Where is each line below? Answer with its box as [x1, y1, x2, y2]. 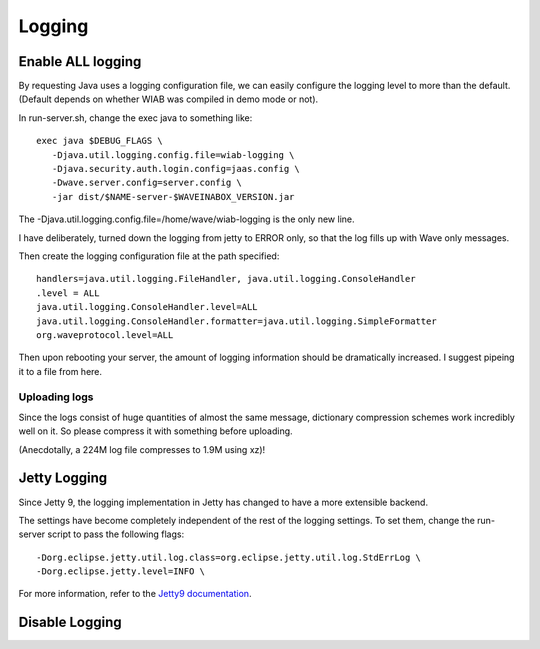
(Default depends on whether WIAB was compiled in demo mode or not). [18, 93, 319, 105]
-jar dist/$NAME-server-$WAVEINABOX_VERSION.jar [51, 191, 295, 202]
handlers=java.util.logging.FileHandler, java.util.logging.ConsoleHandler [36, 273, 416, 285]
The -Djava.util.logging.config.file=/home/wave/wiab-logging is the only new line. [18, 213, 355, 225]
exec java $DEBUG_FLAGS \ [36, 135, 164, 147]
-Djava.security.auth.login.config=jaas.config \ [51, 163, 300, 175]
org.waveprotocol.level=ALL [36, 329, 174, 340]
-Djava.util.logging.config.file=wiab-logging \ [51, 149, 295, 160]
